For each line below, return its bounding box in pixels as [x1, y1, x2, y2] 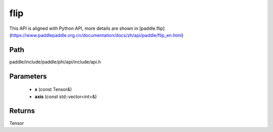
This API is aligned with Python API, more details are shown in [9, 25, 139, 31]
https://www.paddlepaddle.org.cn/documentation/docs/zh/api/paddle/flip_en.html [11, 32, 182, 38]
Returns [9, 107, 35, 115]
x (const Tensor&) [34, 86, 72, 93]
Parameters [9, 72, 47, 80]
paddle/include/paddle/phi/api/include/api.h [9, 59, 101, 65]
